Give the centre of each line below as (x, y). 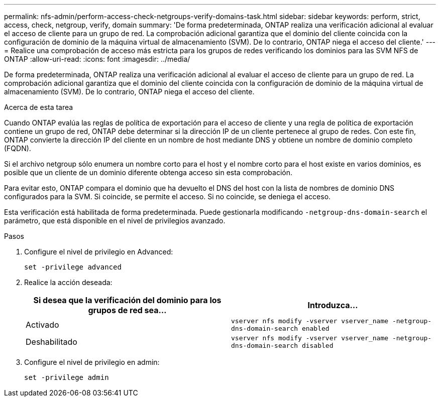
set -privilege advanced (73, 267)
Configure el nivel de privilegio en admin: (92, 362)
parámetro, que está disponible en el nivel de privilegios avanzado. (115, 221)
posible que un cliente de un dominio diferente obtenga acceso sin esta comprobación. (148, 172)
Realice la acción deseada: (68, 282)
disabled (317, 346)
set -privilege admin (67, 377)
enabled (315, 328)
